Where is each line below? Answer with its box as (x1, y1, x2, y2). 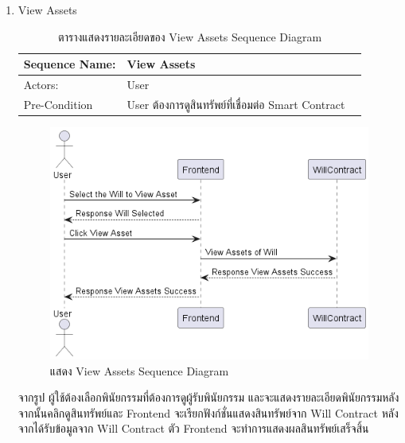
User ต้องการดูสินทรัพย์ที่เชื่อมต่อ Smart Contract (127, 95, 345, 112)
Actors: (23, 76, 59, 93)
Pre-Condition (23, 95, 93, 112)
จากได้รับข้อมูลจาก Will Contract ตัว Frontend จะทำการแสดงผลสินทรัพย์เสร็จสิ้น (18, 420, 369, 437)
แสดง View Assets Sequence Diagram (49, 362, 229, 379)
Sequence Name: (23, 56, 116, 72)
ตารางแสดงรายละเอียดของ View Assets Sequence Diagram (58, 28, 322, 45)
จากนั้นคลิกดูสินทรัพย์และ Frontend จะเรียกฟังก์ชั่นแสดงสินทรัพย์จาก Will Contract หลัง (18, 404, 399, 421)
